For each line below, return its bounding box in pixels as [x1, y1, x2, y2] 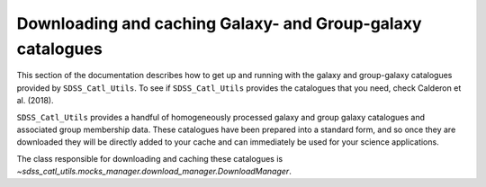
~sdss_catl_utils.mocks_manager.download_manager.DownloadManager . [16, 166, 292, 177]
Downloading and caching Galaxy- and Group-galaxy [16, 13, 422, 33]
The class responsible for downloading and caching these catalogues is [16, 153, 283, 164]
